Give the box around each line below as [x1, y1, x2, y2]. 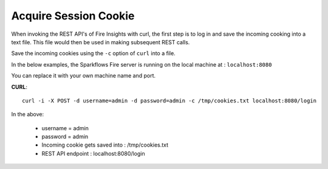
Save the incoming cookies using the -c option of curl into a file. [11, 50, 176, 57]
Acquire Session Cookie [11, 9, 135, 22]
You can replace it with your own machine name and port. [11, 72, 156, 79]
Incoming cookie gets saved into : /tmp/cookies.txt [41, 141, 169, 148]
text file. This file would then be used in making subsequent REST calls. [11, 38, 190, 45]
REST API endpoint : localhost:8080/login [41, 150, 145, 157]
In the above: [11, 111, 44, 118]
